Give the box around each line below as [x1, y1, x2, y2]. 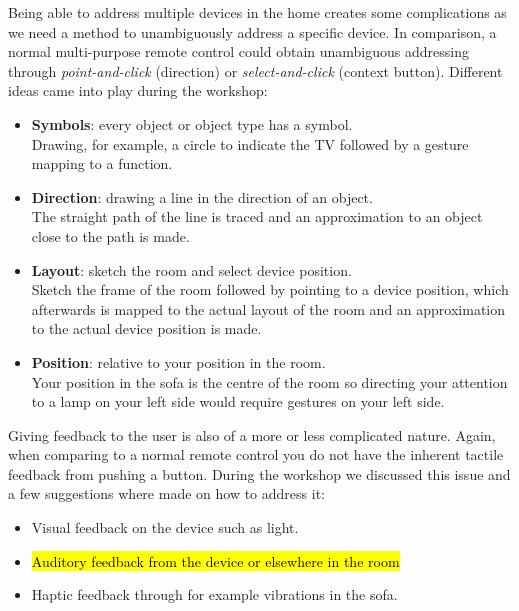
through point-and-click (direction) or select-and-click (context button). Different [8, 60, 503, 81]
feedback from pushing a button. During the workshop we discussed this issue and [8, 463, 511, 484]
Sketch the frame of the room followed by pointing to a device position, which [31, 279, 509, 300]
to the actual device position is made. [31, 318, 262, 339]
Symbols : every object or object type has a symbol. [31, 113, 353, 134]
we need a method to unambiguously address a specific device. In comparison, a [8, 21, 497, 42]
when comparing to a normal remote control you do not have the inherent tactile [8, 444, 504, 465]
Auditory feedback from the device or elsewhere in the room [31, 550, 400, 571]
